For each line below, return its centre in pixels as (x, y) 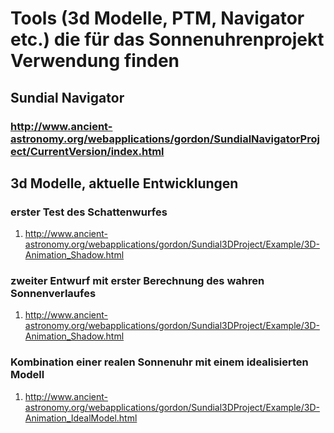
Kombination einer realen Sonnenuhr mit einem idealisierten (159, 362)
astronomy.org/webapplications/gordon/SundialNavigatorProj (165, 139)
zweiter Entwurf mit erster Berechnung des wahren (137, 281)
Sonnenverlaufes (53, 294)
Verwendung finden (95, 61)
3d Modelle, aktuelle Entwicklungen (124, 183)
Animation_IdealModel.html (81, 418)
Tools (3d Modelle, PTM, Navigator (157, 18)
